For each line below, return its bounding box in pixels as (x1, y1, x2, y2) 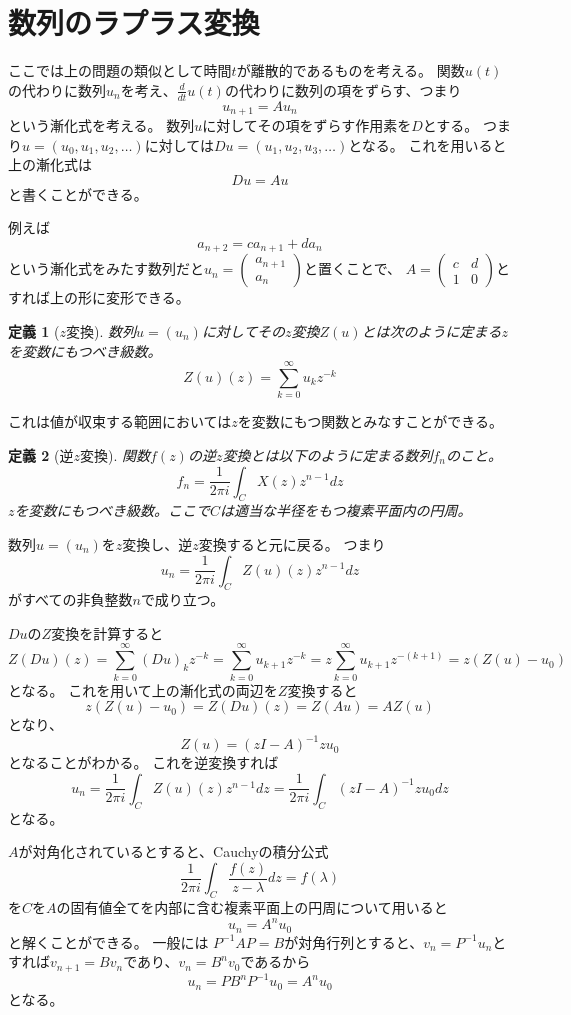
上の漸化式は (8, 154, 92, 175)
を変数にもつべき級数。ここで (14, 500, 210, 521)
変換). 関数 (80, 444, 151, 465)
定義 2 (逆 (8, 444, 74, 465)
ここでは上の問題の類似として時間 (8, 60, 232, 81)
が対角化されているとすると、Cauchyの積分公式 (18, 841, 329, 862)
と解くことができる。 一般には (8, 931, 209, 952)
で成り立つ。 (140, 589, 225, 610)
